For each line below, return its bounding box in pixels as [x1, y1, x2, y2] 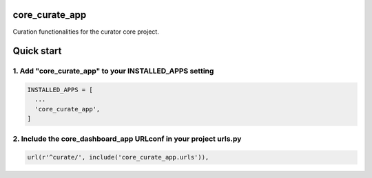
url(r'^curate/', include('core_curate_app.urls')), [27, 153, 209, 162]
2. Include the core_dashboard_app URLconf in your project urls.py [12, 134, 242, 144]
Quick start [12, 45, 62, 57]
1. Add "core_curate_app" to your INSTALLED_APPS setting [12, 66, 214, 76]
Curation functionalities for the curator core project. [12, 27, 160, 36]
